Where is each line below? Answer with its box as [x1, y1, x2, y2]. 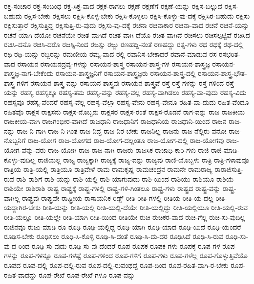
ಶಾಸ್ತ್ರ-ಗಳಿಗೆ [4, 77, 28, 88]
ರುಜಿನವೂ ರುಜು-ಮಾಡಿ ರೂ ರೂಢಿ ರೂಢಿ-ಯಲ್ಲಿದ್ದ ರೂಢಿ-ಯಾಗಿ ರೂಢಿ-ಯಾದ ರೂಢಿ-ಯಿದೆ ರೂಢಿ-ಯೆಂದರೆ [4, 221, 241, 232]
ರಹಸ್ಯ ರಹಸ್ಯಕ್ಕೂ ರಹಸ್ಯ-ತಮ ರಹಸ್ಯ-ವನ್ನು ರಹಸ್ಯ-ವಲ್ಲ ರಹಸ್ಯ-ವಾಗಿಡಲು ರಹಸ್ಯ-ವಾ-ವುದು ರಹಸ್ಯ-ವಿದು [20, 87, 247, 97]
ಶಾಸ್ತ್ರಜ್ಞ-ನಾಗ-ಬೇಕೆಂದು [4, 68, 54, 78]
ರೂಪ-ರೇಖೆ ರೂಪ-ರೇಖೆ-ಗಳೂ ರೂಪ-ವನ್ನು [39, 269, 135, 280]
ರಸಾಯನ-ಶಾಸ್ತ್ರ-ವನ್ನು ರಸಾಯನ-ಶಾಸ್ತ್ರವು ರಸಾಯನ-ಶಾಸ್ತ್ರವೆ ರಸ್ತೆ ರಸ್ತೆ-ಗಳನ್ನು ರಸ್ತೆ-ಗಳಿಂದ [30, 77, 224, 88]
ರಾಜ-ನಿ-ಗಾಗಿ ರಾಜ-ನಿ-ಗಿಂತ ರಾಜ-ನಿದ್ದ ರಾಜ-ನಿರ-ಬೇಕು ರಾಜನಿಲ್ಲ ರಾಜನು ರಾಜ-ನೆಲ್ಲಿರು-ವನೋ [17, 125, 227, 136]
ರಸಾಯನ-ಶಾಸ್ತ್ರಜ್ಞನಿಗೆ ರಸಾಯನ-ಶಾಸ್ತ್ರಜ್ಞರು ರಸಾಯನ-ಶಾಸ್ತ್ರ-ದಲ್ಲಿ [55, 68, 196, 78]
